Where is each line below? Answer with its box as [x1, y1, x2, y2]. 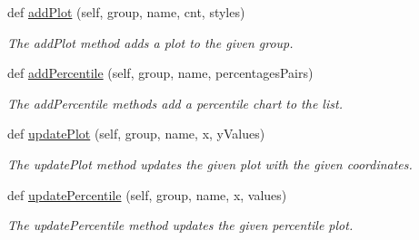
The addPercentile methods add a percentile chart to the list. [7, 93, 343, 112]
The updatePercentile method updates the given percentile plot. [7, 216, 354, 235]
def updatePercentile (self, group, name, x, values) [7, 185, 287, 204]
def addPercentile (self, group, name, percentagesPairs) [7, 63, 314, 82]
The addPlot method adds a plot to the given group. [7, 33, 294, 52]
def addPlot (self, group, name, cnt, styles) [7, 3, 245, 21]
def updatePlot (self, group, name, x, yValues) [7, 124, 265, 143]
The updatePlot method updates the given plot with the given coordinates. [7, 154, 413, 173]
